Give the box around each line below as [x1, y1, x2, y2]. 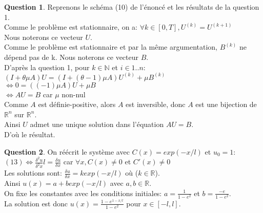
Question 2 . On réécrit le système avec [4, 146, 130, 157]
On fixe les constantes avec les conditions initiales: [4, 187, 162, 198]
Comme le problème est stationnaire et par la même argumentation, [4, 41, 217, 52]
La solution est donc [4, 198, 68, 208]
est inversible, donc [126, 99, 186, 110]
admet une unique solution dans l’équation [30, 119, 164, 130]
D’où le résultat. [4, 129, 55, 139]
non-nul [62, 89, 86, 99]
